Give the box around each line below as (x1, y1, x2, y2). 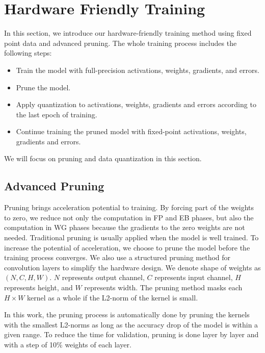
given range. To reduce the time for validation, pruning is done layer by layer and (4, 329, 259, 340)
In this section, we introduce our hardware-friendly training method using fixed (4, 28, 252, 38)
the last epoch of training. (16, 109, 97, 119)
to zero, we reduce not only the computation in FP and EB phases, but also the (4, 212, 254, 222)
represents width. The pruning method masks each (84, 282, 243, 293)
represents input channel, (154, 272, 233, 283)
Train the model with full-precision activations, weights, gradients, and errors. (16, 64, 259, 75)
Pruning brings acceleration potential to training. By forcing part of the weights (4, 202, 254, 213)
